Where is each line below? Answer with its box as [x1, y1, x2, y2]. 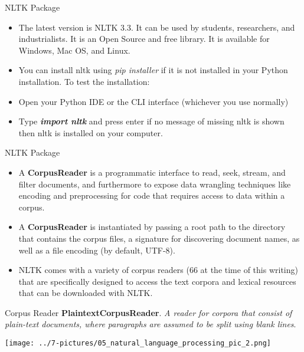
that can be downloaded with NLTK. [18, 287, 153, 299]
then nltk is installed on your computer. [18, 126, 163, 139]
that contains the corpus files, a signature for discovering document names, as [18, 232, 300, 244]
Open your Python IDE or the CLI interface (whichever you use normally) [18, 95, 289, 107]
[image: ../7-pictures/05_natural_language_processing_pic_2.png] [5, 339, 272, 348]
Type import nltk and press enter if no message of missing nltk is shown [18, 115, 285, 127]
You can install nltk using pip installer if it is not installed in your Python [18, 64, 288, 76]
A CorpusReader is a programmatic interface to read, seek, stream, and [18, 166, 286, 178]
